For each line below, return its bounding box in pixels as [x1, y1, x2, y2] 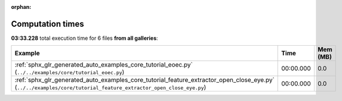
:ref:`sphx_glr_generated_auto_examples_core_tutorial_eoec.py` [14, 61, 193, 69]
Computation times [11, 18, 84, 29]
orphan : [11, 4, 32, 10]
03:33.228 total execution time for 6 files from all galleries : [11, 34, 158, 42]
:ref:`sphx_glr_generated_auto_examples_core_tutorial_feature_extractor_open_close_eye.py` [14, 76, 275, 84]
